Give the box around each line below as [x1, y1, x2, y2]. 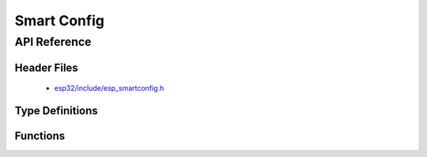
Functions [14, 129, 66, 143]
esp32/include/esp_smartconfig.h [54, 84, 164, 93]
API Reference [14, 35, 92, 49]
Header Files [14, 61, 78, 74]
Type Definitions [14, 104, 98, 118]
